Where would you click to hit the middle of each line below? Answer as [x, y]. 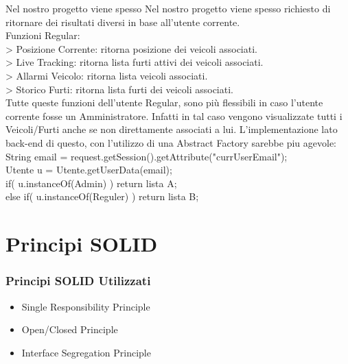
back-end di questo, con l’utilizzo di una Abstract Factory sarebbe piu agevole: [171, 142]
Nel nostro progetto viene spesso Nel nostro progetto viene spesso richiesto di [168, 8]
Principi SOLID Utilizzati [78, 281]
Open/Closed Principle [70, 329]
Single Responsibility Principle [86, 306]
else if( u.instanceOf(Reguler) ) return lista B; [102, 196]
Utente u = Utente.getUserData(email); [89, 170]
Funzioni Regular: [43, 35]
